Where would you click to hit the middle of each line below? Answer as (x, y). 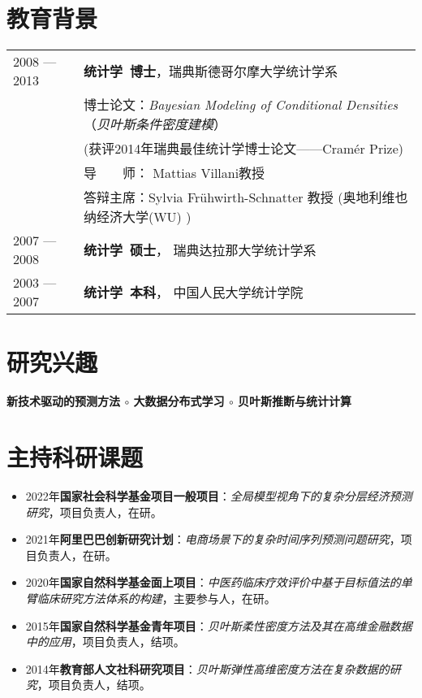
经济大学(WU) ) (144, 217)
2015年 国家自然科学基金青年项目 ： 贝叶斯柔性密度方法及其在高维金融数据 (219, 625)
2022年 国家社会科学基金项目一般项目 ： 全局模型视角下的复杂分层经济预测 (219, 495)
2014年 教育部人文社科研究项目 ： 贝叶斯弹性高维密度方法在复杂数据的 (207, 668)
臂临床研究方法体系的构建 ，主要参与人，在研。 (151, 598)
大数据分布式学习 (179, 401)
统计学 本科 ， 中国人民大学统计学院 (193, 293)
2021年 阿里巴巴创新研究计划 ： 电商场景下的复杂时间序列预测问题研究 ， (213, 539)
